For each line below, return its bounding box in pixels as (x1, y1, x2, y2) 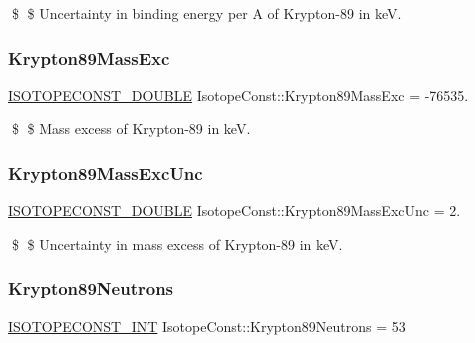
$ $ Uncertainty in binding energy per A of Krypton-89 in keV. (11, 3, 402, 23)
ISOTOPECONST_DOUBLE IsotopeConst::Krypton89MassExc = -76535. (8, 84, 469, 105)
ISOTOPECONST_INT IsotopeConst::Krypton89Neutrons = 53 (8, 315, 406, 336)
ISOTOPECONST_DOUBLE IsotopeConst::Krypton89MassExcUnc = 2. (8, 200, 461, 221)
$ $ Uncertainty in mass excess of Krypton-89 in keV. (11, 233, 343, 254)
